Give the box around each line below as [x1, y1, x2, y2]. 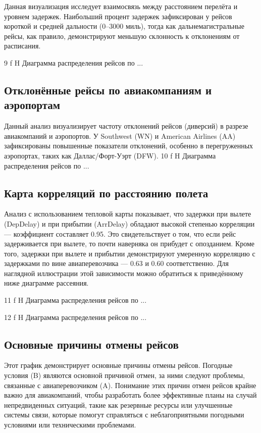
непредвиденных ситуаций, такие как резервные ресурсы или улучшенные [4, 399, 233, 410]
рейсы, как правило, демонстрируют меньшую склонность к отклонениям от [4, 30, 240, 41]
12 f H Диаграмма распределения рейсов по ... [4, 311, 147, 322]
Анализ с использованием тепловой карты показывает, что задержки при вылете [4, 208, 251, 219]
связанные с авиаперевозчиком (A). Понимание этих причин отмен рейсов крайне [4, 380, 256, 390]
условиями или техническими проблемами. [4, 419, 136, 430]
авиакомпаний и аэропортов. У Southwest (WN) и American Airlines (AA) [4, 130, 236, 141]
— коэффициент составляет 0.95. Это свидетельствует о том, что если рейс [4, 228, 236, 239]
